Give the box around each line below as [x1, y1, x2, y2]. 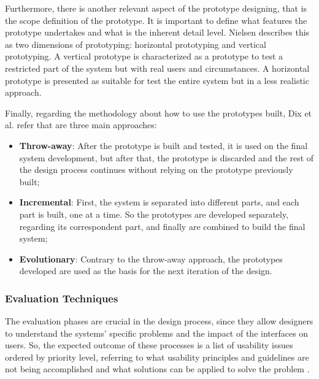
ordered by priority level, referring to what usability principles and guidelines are [5, 350, 309, 363]
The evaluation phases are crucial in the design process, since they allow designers [5, 315, 313, 327]
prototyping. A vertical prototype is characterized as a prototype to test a [5, 50, 283, 63]
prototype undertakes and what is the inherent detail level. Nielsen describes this [5, 26, 310, 39]
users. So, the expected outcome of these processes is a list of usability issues [5, 339, 293, 351]
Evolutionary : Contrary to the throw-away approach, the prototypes [19, 252, 283, 265]
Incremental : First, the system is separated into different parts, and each [19, 196, 299, 209]
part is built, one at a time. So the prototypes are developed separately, [19, 207, 289, 220]
